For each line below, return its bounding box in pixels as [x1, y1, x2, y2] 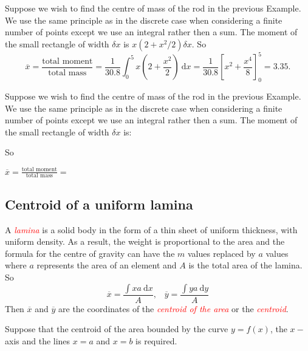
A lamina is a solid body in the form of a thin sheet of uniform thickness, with [5, 223, 298, 236]
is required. [135, 334, 177, 347]
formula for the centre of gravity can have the [5, 247, 175, 259]
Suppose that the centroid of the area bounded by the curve [5, 322, 228, 335]
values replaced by [187, 247, 256, 259]
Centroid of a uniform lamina [5, 194, 193, 213]
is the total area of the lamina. [188, 259, 303, 271]
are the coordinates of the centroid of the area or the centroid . [58, 302, 289, 315]
